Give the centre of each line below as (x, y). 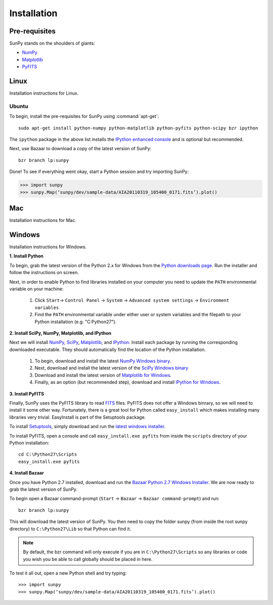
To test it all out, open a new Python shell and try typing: (68, 573)
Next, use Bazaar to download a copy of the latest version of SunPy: (80, 149)
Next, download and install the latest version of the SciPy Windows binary (111, 368)
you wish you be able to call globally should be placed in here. (88, 559)
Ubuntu (19, 106)
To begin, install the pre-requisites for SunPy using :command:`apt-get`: (84, 116)
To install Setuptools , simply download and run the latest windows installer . (87, 426)
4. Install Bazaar (27, 473)
